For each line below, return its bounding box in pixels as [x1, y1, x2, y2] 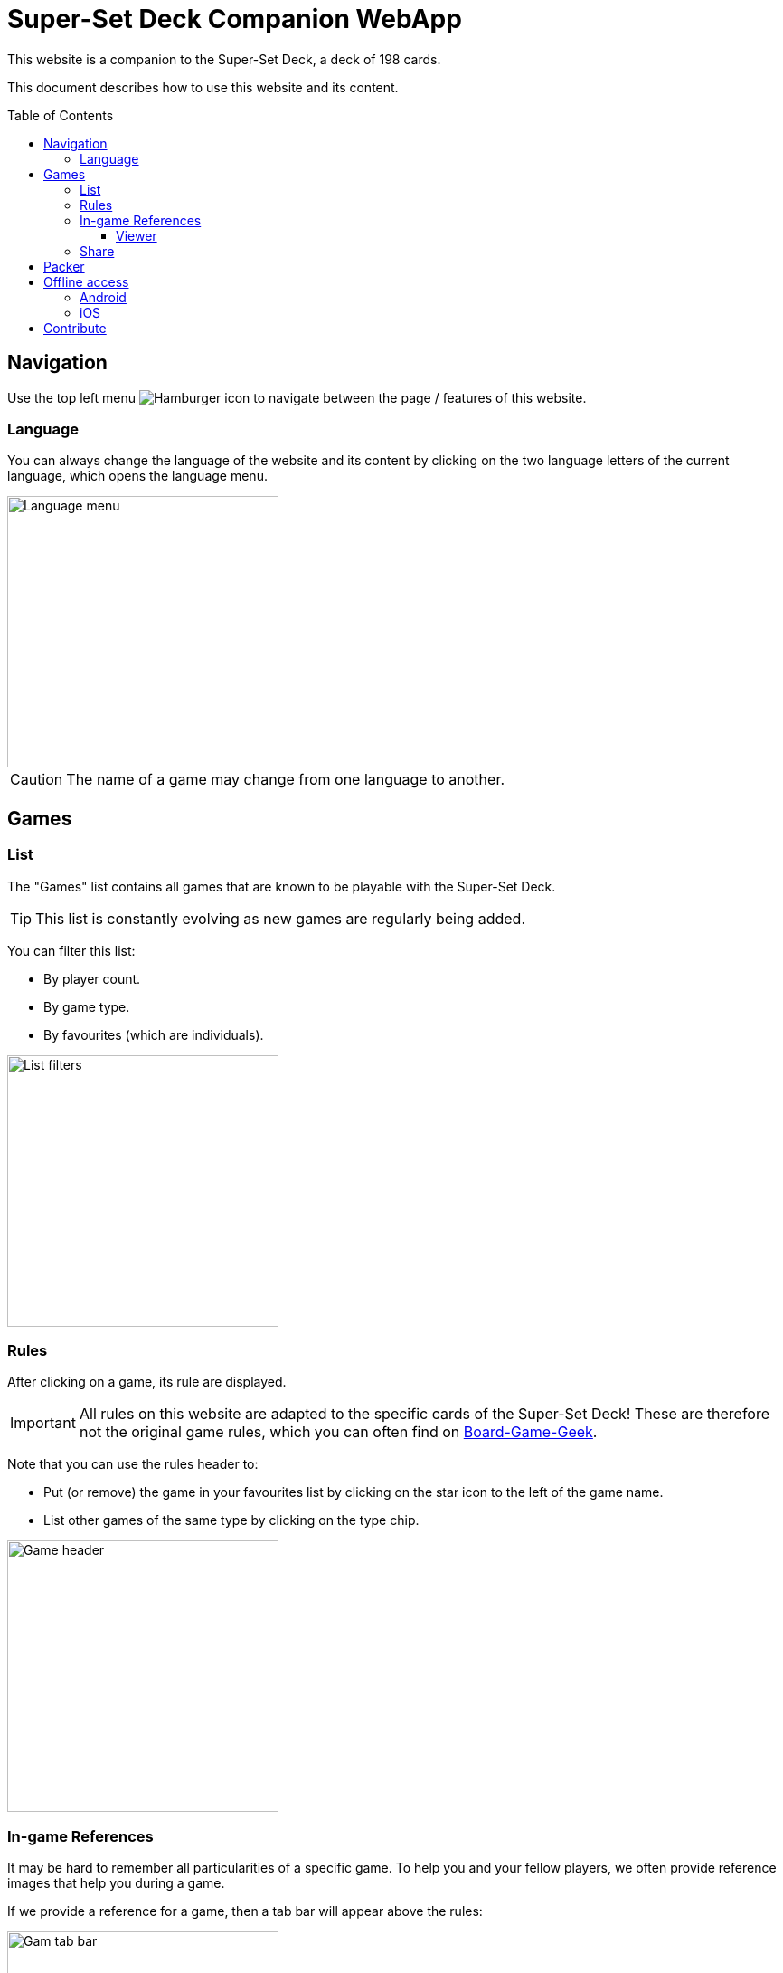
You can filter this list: [7, 942, 136, 958]
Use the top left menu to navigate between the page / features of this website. [7, 389, 587, 405]
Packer [43, 258, 85, 274]
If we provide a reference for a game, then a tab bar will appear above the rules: [7, 1903, 483, 1920]
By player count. [43, 970, 141, 986]
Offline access [43, 273, 129, 290]
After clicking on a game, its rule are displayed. [7, 1374, 287, 1390]
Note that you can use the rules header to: [7, 1456, 259, 1473]
